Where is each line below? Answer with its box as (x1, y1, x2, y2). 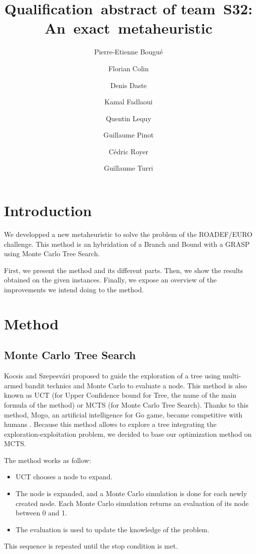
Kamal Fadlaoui (104, 96, 153, 107)
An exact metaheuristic (44, 18, 213, 38)
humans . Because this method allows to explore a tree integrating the (4, 419, 216, 429)
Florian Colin (108, 63, 149, 73)
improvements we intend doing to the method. (4, 284, 144, 294)
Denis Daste (110, 80, 147, 90)
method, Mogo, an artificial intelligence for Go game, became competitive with (4, 409, 243, 419)
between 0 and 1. (15, 508, 67, 518)
